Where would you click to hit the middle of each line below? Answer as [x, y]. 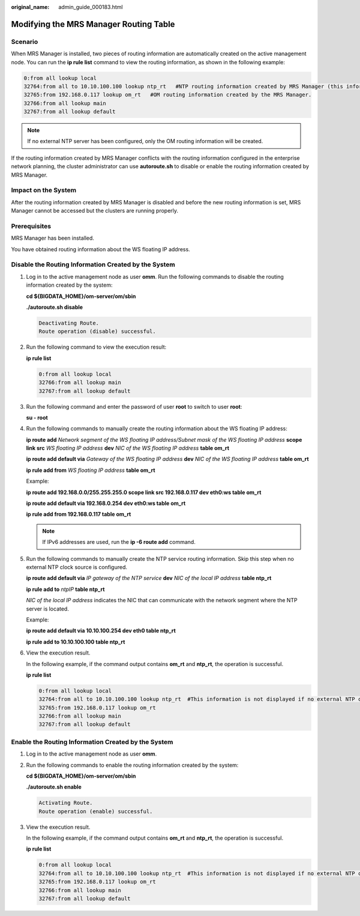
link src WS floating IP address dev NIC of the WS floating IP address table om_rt [128, 448]
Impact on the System [44, 191]
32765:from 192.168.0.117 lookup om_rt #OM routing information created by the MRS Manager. [168, 95]
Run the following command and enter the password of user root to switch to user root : [134, 406]
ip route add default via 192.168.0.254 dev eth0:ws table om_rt [106, 503]
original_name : [30, 7]
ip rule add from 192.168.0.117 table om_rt [79, 514]
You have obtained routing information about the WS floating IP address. [100, 249]
